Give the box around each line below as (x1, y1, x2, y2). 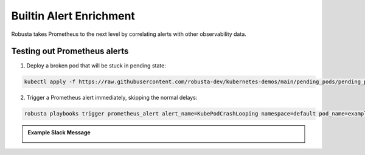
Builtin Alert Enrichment (11, 9, 135, 22)
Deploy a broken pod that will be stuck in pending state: (26, 62, 167, 69)
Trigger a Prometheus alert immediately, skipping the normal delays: (26, 94, 198, 102)
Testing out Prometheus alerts (11, 46, 129, 57)
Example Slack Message (27, 129, 91, 136)
